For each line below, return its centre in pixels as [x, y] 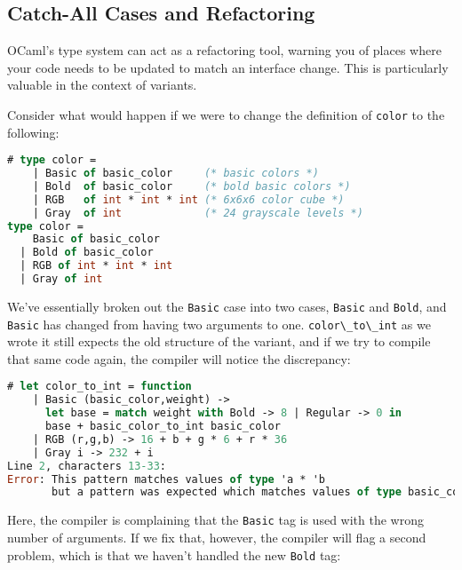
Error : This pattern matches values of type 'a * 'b [166, 479]
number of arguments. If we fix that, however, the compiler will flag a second [217, 538]
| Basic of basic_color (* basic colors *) [175, 174]
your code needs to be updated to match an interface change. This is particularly [228, 67]
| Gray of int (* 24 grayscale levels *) [198, 213]
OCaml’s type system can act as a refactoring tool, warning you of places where [224, 50]
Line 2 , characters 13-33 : [87, 466]
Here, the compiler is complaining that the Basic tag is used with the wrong [215, 520]
